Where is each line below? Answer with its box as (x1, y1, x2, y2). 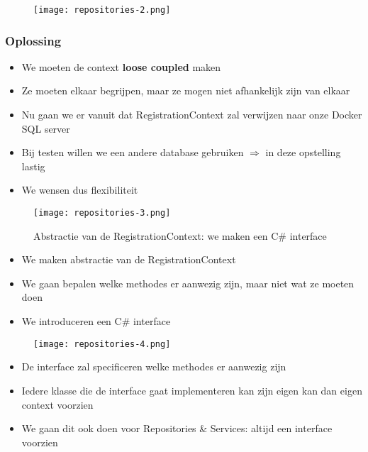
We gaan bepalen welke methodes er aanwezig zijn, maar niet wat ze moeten (21, 275, 355, 290)
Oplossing (5, 31, 62, 49)
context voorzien (21, 397, 94, 412)
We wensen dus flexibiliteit (21, 182, 138, 197)
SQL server (21, 121, 70, 136)
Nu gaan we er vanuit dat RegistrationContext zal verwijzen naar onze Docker (21, 107, 362, 122)
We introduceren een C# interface (21, 314, 171, 329)
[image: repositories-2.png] (33, 5, 171, 15)
